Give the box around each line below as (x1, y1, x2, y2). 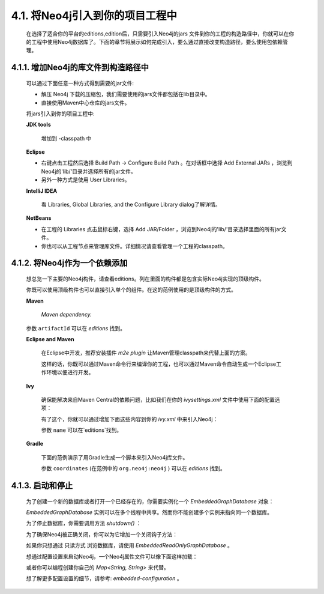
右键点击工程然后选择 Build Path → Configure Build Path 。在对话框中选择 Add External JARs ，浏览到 (41, 159, 293, 166)
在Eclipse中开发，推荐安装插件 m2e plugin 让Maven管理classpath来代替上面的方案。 (41, 349, 251, 357)
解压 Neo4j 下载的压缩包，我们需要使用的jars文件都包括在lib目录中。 (41, 91, 211, 98)
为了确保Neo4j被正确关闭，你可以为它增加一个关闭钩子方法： (26, 530, 178, 538)
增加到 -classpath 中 (41, 135, 92, 142)
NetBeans (26, 214, 52, 222)
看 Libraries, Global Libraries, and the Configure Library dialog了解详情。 (41, 201, 221, 208)
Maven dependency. (41, 311, 92, 318)
